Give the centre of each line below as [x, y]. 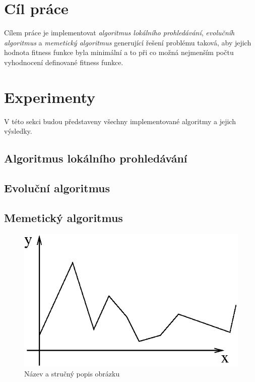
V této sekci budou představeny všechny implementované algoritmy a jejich [120, 121]
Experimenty [50, 97]
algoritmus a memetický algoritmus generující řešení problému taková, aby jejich [128, 42]
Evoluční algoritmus [57, 187]
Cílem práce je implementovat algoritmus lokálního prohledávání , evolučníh [119, 33]
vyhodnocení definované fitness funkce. [64, 62]
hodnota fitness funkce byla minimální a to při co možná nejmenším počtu [119, 52]
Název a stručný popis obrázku [72, 373]
